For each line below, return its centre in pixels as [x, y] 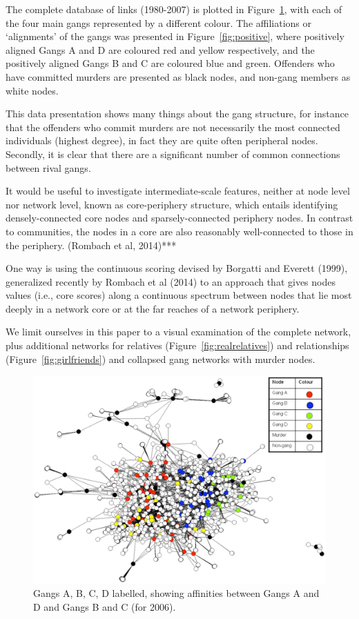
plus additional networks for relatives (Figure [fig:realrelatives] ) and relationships [177, 345]
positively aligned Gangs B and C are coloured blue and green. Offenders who [170, 63]
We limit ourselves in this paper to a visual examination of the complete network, [178, 332]
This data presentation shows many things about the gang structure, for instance [177, 114]
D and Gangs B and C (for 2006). [105, 606]
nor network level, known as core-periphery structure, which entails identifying [172, 204]
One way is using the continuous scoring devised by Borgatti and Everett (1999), [177, 268]
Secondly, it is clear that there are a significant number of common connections [173, 154]
